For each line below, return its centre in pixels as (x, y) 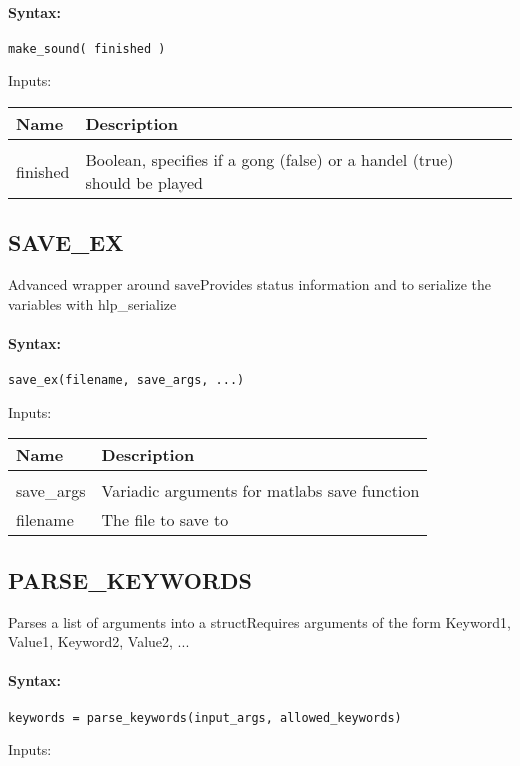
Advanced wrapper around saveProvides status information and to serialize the (250, 284)
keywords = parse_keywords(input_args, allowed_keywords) (205, 717)
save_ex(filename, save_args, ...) (126, 380)
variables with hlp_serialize (92, 303)
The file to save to (165, 520)
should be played (144, 183)
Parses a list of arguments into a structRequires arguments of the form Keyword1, (259, 621)
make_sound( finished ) (87, 48)
